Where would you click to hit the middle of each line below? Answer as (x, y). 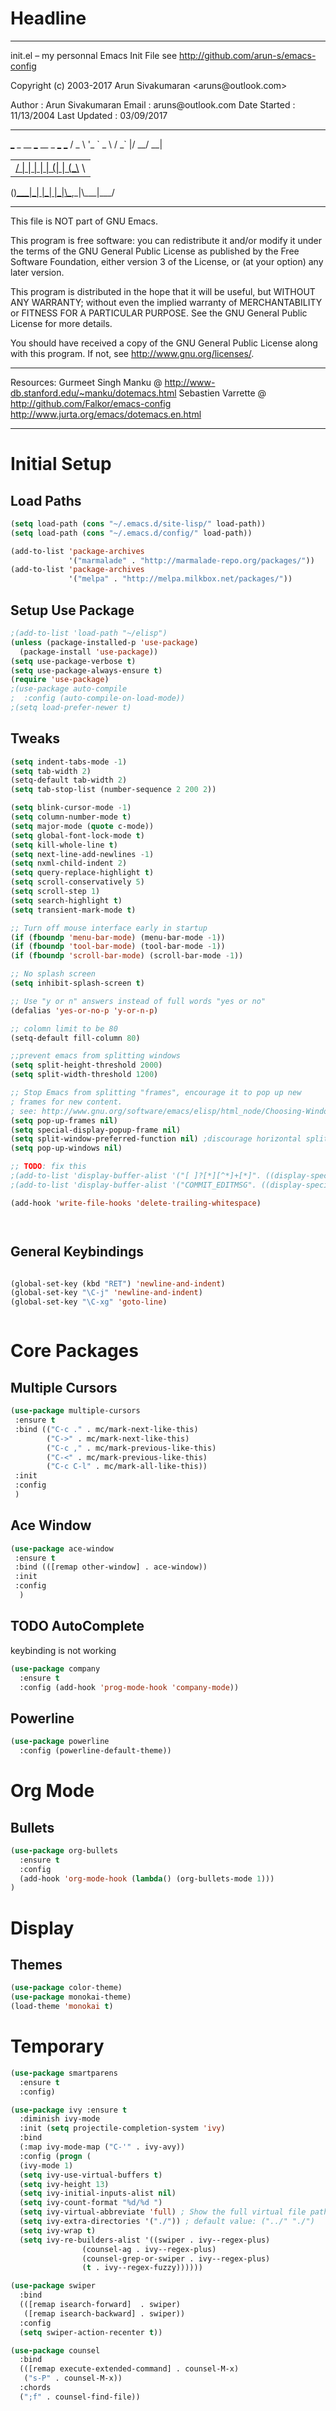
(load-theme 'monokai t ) (62, 2007)
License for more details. (61, 323)
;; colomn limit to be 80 (64, 1028)
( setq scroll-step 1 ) (55, 892)
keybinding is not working (63, 1650)
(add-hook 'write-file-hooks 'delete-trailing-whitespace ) (136, 1203)
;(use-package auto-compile (69, 689)
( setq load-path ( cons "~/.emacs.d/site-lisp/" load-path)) (138, 523)
